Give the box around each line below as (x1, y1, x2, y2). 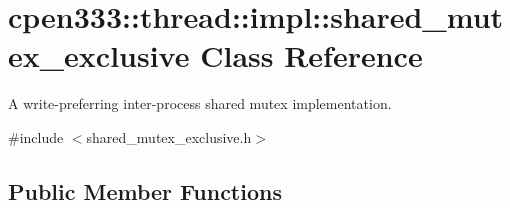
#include (8, 126, 64, 147)
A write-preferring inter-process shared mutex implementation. (8, 93, 392, 114)
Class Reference (200, 35, 423, 76)
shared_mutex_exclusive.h (86, 126, 252, 147)
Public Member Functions (8, 175, 282, 206)
